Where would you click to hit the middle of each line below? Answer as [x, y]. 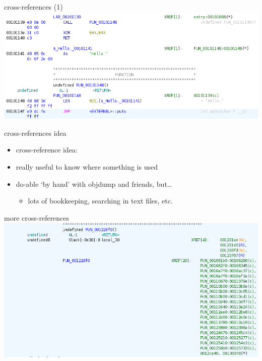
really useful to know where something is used [87, 167]
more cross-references [37, 217]
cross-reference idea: [47, 150]
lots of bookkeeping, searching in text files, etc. [100, 201]
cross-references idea [35, 133]
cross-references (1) [34, 7]
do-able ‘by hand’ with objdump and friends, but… [94, 184]
